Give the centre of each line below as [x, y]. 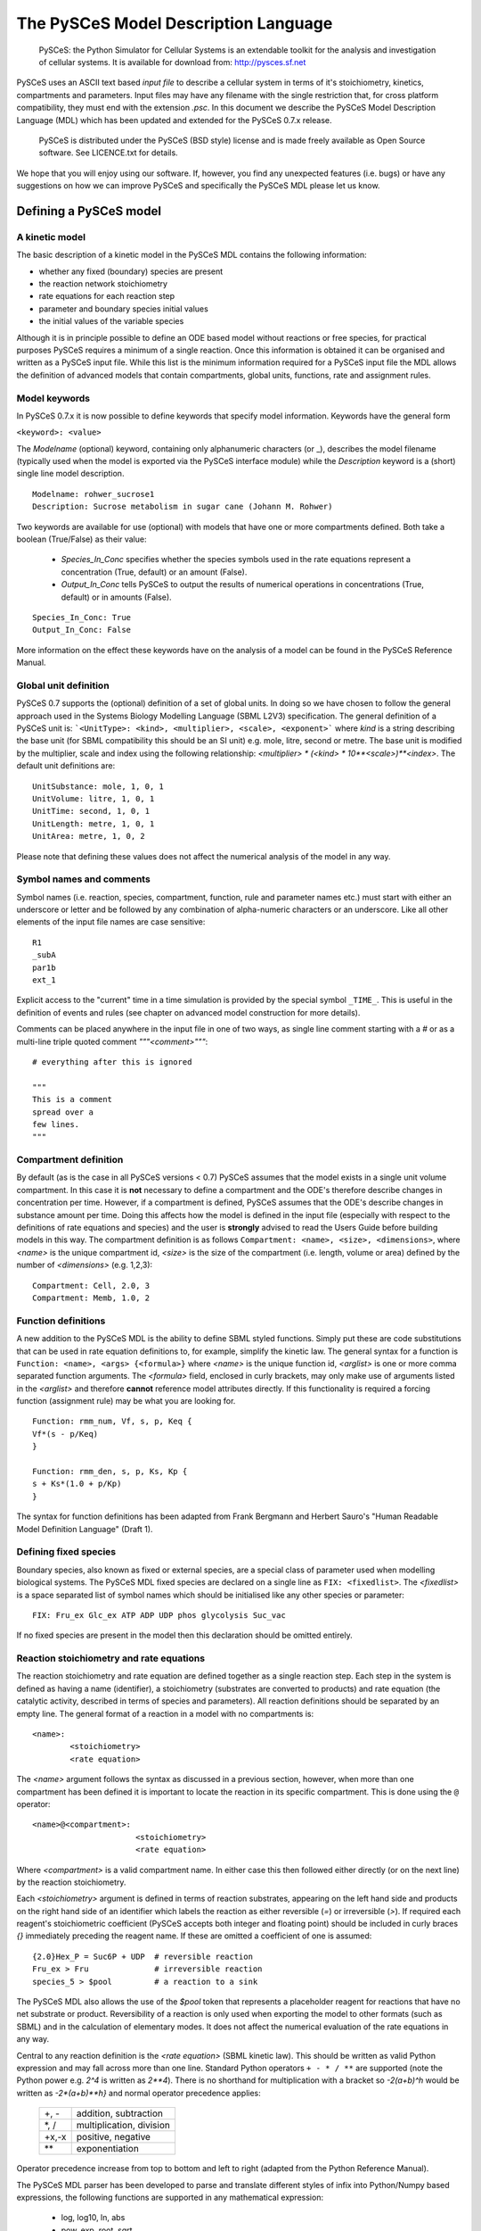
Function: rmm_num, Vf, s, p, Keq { [112, 1422]
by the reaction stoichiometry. [71, 1882]
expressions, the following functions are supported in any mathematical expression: [170, 2197]
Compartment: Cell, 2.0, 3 [91, 1286]
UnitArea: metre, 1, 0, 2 [89, 836]
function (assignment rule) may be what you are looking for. [126, 1401]
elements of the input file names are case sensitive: [111, 922]
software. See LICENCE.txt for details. [108, 153]
